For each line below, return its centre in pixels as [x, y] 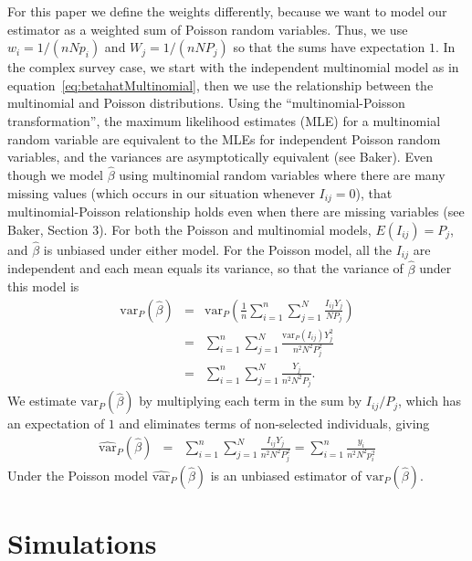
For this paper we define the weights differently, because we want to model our [227, 11]
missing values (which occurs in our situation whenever [161, 192]
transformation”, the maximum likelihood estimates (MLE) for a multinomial [224, 120]
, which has [430, 401]
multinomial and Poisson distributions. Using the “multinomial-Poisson [206, 103]
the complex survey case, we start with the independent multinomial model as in [233, 67]
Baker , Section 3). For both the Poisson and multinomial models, [189, 229]
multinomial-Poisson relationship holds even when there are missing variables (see [236, 212]
